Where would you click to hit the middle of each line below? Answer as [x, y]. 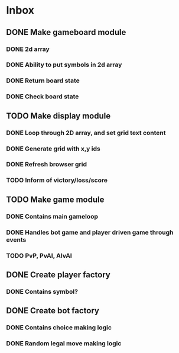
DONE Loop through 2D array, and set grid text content [86, 133]
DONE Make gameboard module [66, 32]
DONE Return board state [43, 81]
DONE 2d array [28, 49]
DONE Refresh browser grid [47, 165]
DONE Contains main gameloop [52, 216]
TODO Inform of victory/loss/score [57, 180]
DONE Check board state [43, 97]
